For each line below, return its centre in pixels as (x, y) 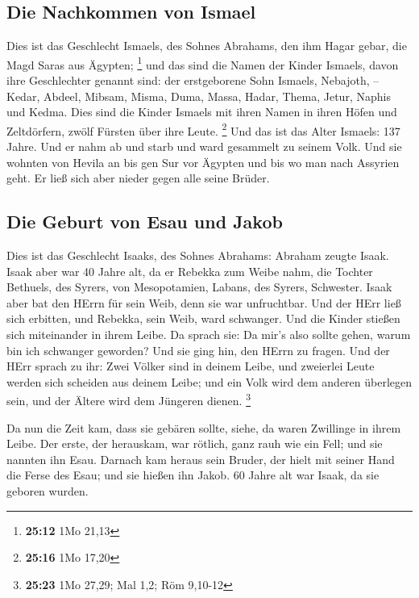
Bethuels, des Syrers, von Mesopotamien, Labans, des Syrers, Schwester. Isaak (199, 287)
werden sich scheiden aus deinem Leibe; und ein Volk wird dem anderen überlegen (209, 381)
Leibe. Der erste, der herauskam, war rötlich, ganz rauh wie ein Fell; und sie (195, 443)
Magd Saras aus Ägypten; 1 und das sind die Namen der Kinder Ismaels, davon (203, 63)
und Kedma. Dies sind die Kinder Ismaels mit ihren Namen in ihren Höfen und (202, 112)
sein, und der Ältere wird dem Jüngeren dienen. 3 (129, 399)
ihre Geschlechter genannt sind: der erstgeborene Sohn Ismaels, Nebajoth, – (193, 80)
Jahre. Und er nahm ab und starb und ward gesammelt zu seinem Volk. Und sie (204, 146)
